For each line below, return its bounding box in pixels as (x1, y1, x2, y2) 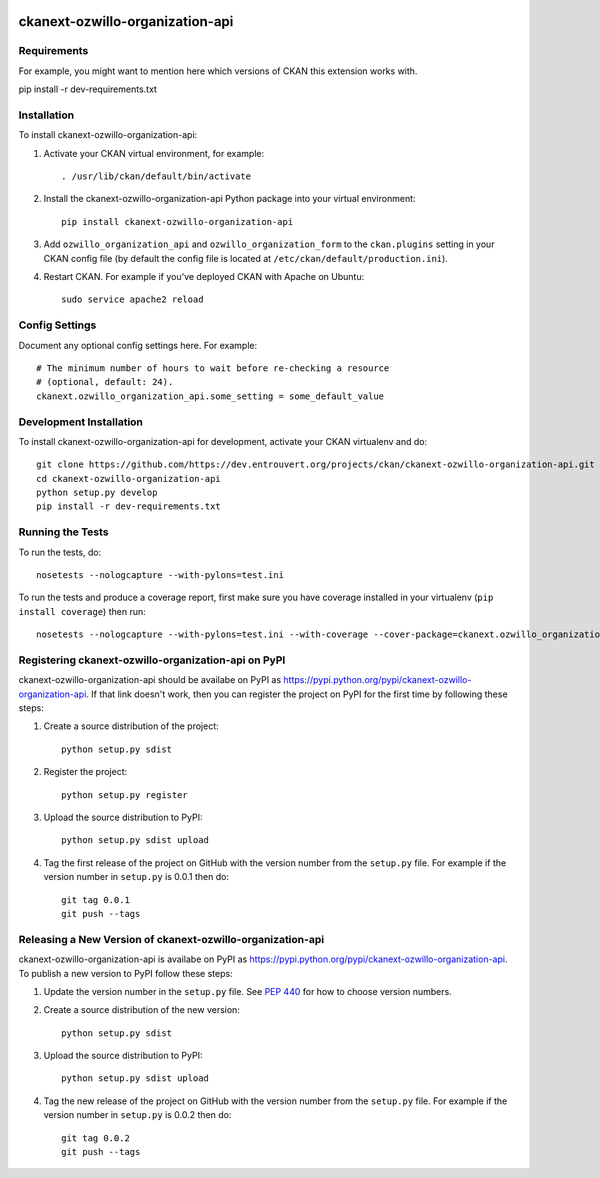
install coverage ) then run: (18, 605, 146, 617)
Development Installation (18, 415, 144, 429)
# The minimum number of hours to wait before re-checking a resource (36, 362, 390, 374)
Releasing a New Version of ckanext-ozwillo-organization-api (18, 932, 325, 946)
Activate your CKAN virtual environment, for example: (43, 147, 265, 159)
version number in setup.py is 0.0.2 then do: (43, 1109, 232, 1121)
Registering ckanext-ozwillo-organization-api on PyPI (18, 653, 286, 667)
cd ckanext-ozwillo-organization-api (36, 473, 222, 484)
